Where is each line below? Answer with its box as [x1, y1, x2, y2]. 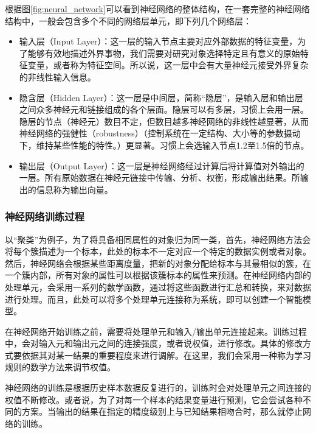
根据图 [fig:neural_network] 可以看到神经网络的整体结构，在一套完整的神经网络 [5, 2, 310, 15]
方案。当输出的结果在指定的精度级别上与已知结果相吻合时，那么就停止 [21, 405, 303, 418]
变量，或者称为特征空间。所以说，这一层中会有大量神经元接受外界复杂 [27, 58, 309, 71]
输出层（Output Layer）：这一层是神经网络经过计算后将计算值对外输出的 [19, 159, 304, 172]
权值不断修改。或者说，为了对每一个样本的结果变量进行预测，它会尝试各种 [5, 393, 303, 406]
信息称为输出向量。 [36, 183, 113, 195]
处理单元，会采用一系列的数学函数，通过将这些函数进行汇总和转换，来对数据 [5, 280, 311, 293]
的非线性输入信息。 [19, 70, 96, 83]
